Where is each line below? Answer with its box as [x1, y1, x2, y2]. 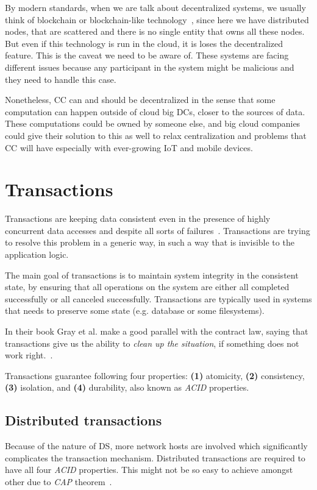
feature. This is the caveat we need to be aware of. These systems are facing [5, 49, 289, 62]
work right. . [5, 349, 53, 361]
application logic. [5, 248, 69, 261]
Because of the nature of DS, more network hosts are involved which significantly [5, 439, 308, 452]
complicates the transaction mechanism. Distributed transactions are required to [5, 451, 305, 464]
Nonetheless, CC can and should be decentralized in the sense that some [5, 93, 276, 106]
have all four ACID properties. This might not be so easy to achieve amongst [5, 463, 293, 476]
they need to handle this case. [5, 73, 116, 85]
